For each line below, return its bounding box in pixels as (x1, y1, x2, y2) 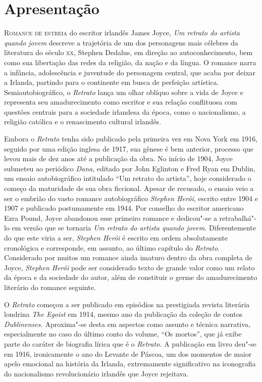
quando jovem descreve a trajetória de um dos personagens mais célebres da (4, 37, 238, 47)
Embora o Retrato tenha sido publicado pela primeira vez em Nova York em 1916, (4, 133, 258, 144)
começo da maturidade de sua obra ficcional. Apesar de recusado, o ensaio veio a (4, 183, 254, 194)
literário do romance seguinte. (4, 281, 96, 292)
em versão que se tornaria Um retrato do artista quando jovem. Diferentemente (12, 222, 256, 233)
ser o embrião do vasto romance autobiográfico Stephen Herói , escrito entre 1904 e (4, 193, 258, 203)
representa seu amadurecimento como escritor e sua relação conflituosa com (4, 97, 237, 107)
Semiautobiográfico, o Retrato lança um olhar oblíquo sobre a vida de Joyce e (4, 86, 243, 97)
